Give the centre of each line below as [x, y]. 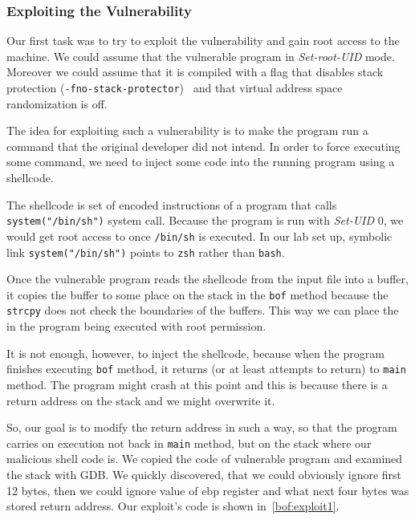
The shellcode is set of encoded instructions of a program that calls [172, 204]
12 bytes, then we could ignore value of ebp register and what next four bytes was [208, 490]
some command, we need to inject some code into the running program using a [201, 162]
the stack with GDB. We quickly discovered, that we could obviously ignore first [204, 474]
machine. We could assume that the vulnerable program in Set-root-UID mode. [201, 56]
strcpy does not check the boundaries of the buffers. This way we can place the [203, 310]
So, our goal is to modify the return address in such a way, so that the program [202, 427]
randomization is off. [57, 103]
